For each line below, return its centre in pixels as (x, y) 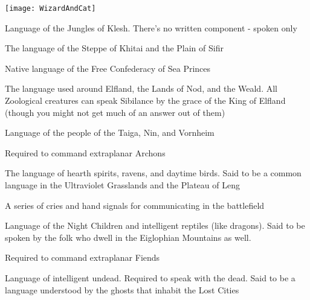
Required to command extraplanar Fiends (82, 257)
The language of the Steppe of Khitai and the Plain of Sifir (114, 48)
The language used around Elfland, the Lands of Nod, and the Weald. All (141, 88)
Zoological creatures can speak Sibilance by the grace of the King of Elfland (145, 101)
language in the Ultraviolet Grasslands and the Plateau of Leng (122, 185)
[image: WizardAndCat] (50, 8)
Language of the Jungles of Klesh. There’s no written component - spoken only (151, 27)
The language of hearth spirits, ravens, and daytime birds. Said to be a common (153, 173)
